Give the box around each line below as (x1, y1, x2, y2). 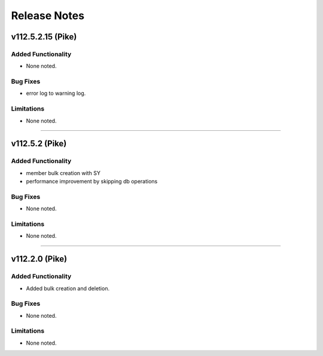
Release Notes (11, 9, 85, 22)
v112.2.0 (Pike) (11, 254, 68, 264)
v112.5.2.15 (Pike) (11, 32, 77, 42)
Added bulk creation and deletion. (26, 284, 110, 292)
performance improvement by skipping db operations (26, 178, 158, 185)
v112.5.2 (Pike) (11, 139, 67, 149)
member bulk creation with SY (26, 169, 101, 176)
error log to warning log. (26, 90, 86, 97)
